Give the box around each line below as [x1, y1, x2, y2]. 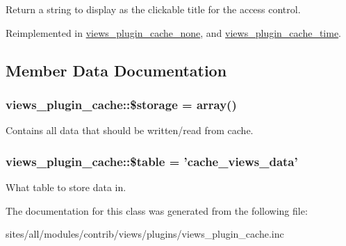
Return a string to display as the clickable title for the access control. [6, 2, 301, 16]
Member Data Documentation [6, 59, 227, 81]
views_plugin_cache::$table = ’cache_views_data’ [6, 152, 298, 170]
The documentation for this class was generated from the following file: [6, 203, 308, 218]
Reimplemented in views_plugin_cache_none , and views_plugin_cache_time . [6, 25, 341, 40]
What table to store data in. [6, 180, 126, 194]
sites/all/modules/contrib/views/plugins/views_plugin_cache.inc [6, 227, 284, 241]
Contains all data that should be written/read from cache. [6, 123, 254, 138]
